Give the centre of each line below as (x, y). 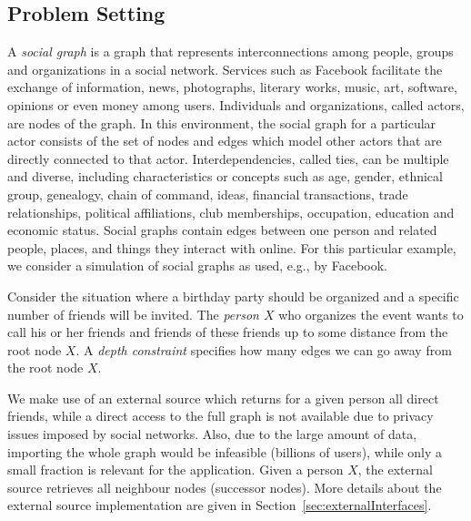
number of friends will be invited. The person (133, 314)
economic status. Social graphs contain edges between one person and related (222, 230)
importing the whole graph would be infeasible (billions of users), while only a (225, 451)
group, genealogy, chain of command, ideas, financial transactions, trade (208, 194)
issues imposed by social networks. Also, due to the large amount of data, (212, 434)
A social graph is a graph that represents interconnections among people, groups (230, 51)
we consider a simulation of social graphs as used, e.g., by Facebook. (197, 266)
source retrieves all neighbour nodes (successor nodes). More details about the (225, 487)
